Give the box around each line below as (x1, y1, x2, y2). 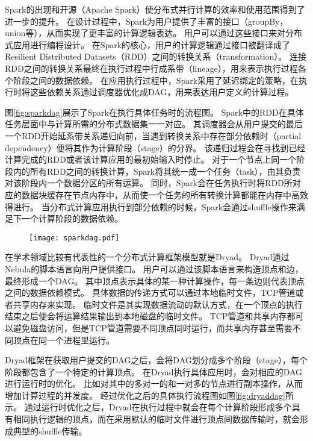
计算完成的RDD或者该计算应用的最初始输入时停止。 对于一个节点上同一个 (5, 153, 297, 166)
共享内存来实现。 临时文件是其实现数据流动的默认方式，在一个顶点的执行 (13, 298, 303, 310)
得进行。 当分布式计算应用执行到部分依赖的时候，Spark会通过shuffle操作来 (5, 200, 297, 213)
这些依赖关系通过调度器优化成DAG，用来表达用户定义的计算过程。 (29, 86, 294, 98)
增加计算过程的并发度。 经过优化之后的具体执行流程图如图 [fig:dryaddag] (5, 389, 285, 401)
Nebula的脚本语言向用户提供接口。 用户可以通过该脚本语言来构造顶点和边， (5, 262, 303, 275)
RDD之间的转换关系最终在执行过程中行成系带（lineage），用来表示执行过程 (5, 61, 298, 74)
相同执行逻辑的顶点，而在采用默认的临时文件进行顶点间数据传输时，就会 (13, 413, 300, 425)
